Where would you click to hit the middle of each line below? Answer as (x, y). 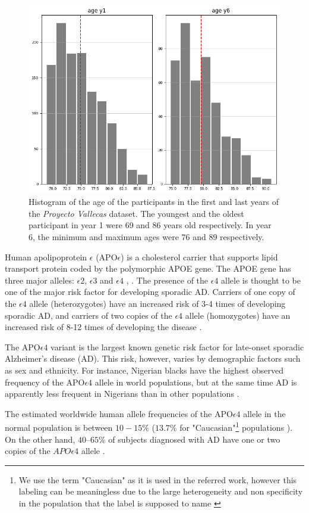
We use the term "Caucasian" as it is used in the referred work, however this (158, 479)
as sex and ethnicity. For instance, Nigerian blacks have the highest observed (144, 370)
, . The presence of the (167, 280)
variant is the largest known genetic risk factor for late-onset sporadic (177, 346)
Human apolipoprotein (46, 256)
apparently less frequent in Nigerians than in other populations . (122, 394)
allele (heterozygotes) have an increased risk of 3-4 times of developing (157, 303)
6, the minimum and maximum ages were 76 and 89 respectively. (146, 237)
